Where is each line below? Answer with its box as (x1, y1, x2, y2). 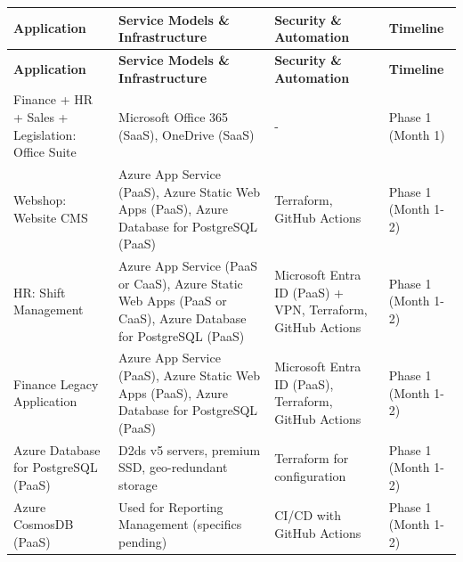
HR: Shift (13, 282, 66, 301)
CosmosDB (13, 515, 74, 533)
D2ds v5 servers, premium (118, 440, 261, 459)
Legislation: (13, 125, 77, 143)
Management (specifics (118, 515, 242, 533)
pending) (118, 532, 167, 550)
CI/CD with (274, 506, 342, 525)
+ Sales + (13, 107, 69, 126)
